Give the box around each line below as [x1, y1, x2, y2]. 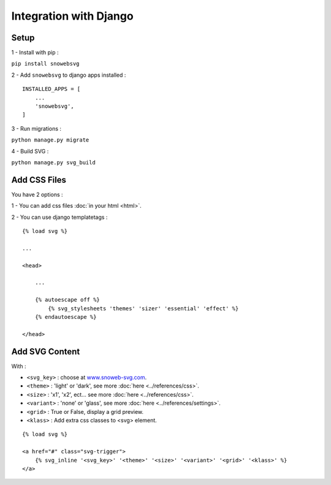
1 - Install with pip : [11, 49, 59, 56]
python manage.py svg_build [11, 159, 96, 166]
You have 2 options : [11, 191, 64, 198]
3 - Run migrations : [11, 124, 61, 132]
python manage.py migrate [11, 137, 89, 143]
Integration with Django [11, 9, 134, 23]
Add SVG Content [11, 346, 80, 357]
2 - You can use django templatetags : [11, 213, 108, 221]
